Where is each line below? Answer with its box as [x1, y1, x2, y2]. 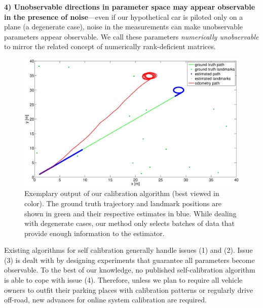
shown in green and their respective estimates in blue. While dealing [24, 208, 237, 218]
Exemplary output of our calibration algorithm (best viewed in [24, 188, 219, 199]
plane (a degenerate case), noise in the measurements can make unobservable [4, 21, 243, 32]
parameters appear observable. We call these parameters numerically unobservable [4, 31, 259, 42]
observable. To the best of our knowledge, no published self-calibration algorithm [4, 264, 255, 275]
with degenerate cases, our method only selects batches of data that [24, 218, 235, 228]
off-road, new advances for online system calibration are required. [4, 294, 207, 305]
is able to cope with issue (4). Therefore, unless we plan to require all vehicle [4, 275, 243, 285]
